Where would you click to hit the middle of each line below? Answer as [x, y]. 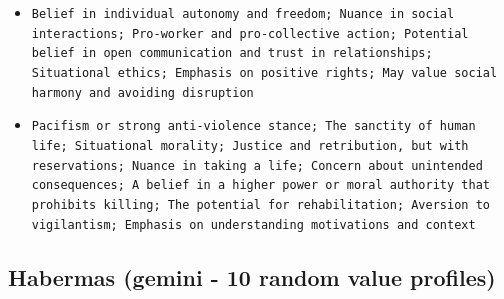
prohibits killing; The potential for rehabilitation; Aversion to [260, 204]
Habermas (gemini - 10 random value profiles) [252, 276]
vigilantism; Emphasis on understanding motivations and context [253, 224]
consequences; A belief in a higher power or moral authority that [260, 185]
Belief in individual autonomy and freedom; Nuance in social [243, 14]
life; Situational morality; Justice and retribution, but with [250, 145]
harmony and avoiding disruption [142, 92]
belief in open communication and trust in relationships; [232, 53]
